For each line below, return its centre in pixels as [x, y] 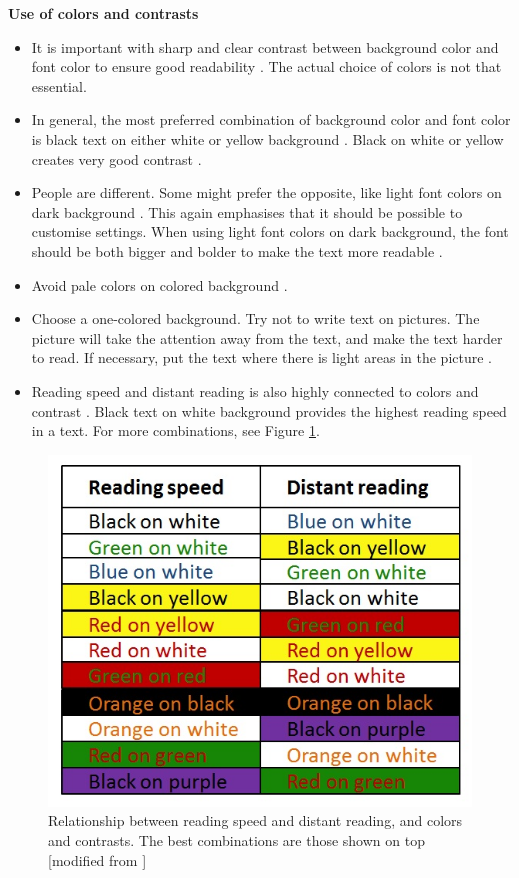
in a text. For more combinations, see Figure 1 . [175, 430]
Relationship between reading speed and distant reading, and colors [255, 820]
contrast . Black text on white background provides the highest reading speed [269, 410]
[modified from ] [97, 859]
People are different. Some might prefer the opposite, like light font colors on [266, 192]
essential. [59, 85]
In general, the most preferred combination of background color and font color [271, 119]
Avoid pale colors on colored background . [159, 284]
